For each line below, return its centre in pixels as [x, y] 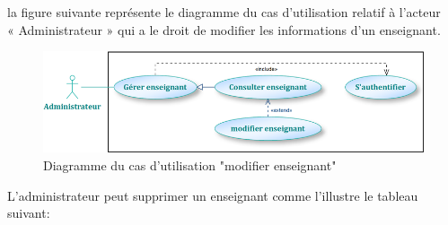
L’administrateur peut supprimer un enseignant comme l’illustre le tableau [213, 195]
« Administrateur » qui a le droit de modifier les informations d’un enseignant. [224, 29]
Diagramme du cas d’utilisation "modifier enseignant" [190, 164]
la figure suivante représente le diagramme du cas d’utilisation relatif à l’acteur [224, 12]
